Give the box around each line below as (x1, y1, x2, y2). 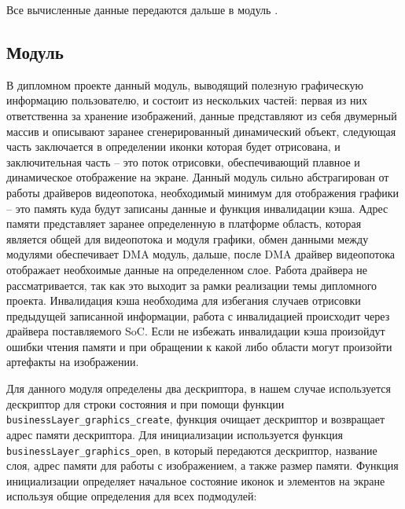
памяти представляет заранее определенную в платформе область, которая (6, 215, 362, 232)
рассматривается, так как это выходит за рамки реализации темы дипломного (6, 276, 377, 293)
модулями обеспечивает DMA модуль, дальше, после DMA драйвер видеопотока (6, 246, 395, 262)
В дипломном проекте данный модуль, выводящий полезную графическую (6, 76, 364, 93)
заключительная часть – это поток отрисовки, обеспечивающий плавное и (6, 153, 360, 170)
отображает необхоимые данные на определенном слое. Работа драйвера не (6, 261, 368, 277)
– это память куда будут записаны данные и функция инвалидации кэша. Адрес (6, 200, 388, 216)
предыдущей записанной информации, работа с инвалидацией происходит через (6, 307, 390, 324)
